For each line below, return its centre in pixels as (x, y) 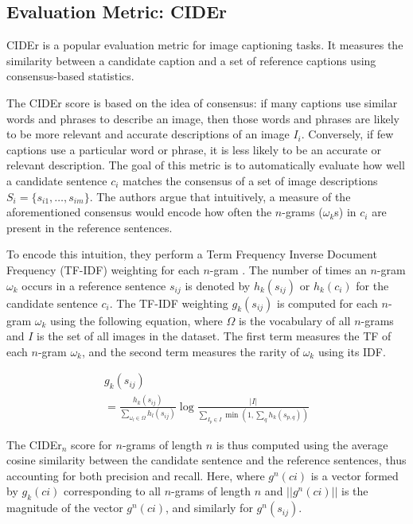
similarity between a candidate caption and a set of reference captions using (191, 60)
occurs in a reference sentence (94, 285)
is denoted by (218, 285)
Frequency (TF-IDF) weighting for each (103, 269)
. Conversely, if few (347, 134)
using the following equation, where (136, 320)
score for (91, 444)
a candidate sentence (57, 180)
